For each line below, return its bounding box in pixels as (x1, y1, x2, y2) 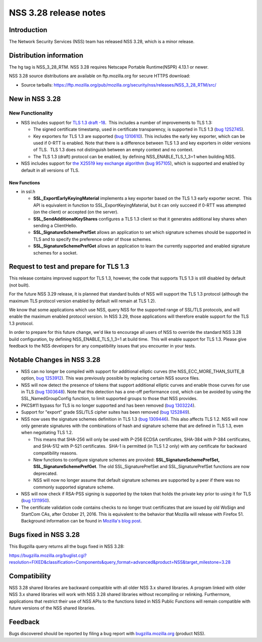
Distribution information (9, 51, 83, 59)
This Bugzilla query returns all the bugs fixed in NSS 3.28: (9, 543, 125, 549)
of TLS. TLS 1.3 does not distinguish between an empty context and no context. (33, 147, 194, 153)
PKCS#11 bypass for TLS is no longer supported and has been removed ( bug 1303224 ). (21, 402, 196, 408)
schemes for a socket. (33, 250, 78, 256)
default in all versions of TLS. (21, 167, 80, 173)
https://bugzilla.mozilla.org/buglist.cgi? (9, 552, 87, 558)
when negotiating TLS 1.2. (21, 430, 73, 435)
